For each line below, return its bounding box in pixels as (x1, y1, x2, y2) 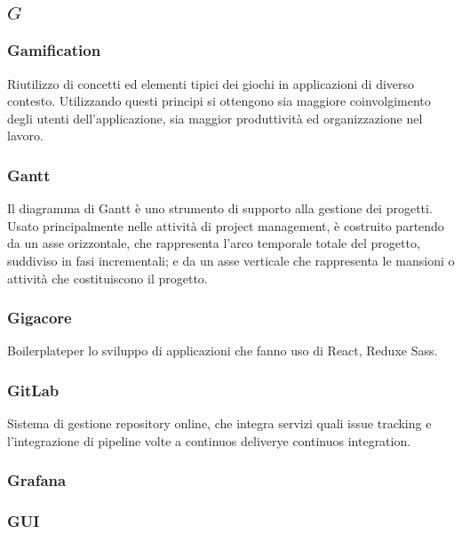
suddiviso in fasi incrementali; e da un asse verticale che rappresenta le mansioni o (7, 251, 455, 269)
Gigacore (7, 307, 72, 329)
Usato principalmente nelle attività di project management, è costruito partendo (7, 216, 444, 235)
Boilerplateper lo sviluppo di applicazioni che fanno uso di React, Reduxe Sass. (7, 341, 438, 360)
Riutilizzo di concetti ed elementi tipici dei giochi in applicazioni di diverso (7, 74, 415, 92)
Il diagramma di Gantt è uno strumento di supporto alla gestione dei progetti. (7, 199, 433, 218)
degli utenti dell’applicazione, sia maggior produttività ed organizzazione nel (7, 108, 423, 127)
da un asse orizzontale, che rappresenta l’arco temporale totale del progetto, (7, 234, 420, 252)
